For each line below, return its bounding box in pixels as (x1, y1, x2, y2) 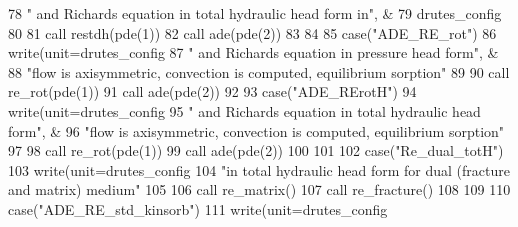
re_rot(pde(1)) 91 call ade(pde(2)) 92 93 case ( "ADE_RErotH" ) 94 (8, 81, 417, 102)
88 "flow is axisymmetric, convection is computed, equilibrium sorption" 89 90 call (8, 61, 510, 82)
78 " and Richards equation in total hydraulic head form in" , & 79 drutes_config (8, 3, 502, 23)
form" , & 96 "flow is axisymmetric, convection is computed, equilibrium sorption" (8, 120, 505, 141)
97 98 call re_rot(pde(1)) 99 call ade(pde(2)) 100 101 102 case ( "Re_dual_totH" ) (8, 140, 504, 161)
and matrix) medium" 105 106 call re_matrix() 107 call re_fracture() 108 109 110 (8, 179, 511, 200)
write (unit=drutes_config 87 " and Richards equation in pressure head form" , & (8, 42, 499, 63)
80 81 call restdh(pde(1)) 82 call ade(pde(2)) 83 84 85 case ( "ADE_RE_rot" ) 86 (8, 22, 497, 43)
